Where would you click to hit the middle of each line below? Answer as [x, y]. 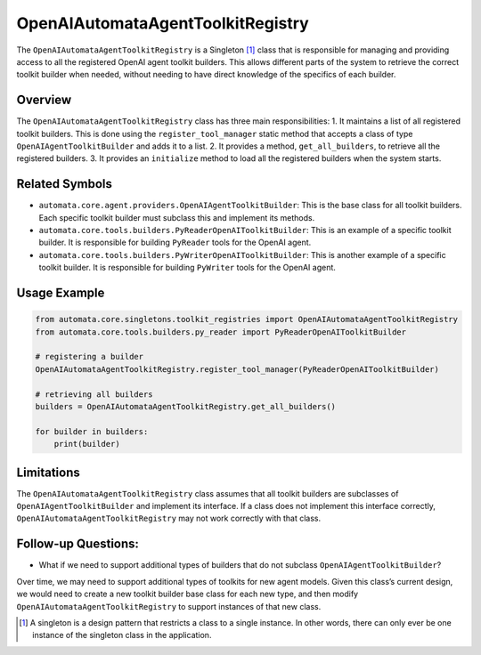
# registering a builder [90, 357]
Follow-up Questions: [78, 544]
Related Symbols [65, 184]
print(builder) [87, 444]
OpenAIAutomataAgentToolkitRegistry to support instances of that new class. [169, 606]
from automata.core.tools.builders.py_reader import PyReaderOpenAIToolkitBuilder [221, 332]
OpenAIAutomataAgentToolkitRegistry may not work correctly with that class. [169, 518]
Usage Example [61, 293]
